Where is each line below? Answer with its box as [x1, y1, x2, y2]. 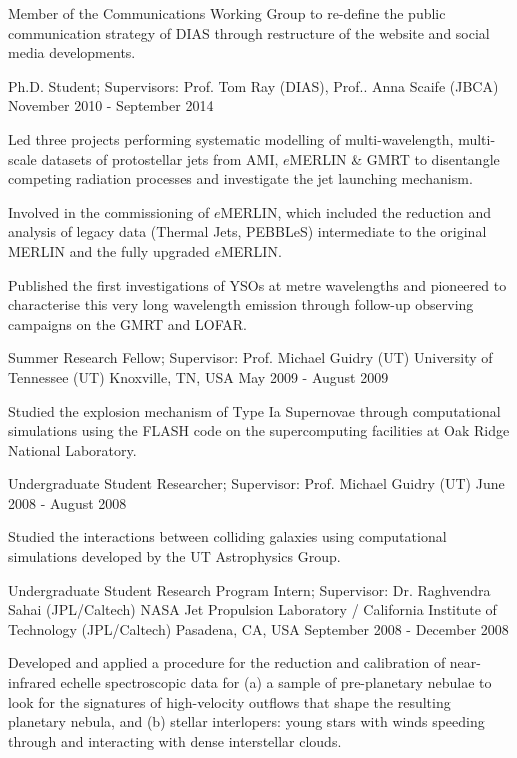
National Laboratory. [8, 439, 137, 460]
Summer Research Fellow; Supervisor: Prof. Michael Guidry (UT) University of [8, 347, 493, 368]
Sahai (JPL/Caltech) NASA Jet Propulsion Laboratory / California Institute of [8, 599, 497, 620]
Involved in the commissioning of [8, 201, 210, 222]
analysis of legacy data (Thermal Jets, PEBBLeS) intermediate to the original [8, 221, 487, 242]
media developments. [8, 42, 136, 63]
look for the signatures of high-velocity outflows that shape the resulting [8, 691, 451, 712]
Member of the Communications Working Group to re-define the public [8, 3, 446, 23]
